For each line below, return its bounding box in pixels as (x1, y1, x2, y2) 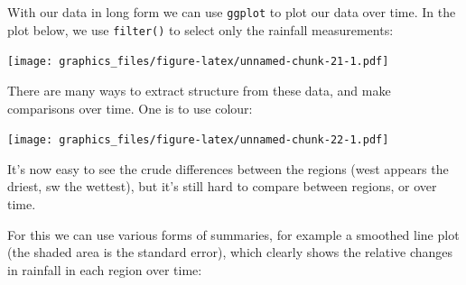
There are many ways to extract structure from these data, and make (7, 80, 391, 99)
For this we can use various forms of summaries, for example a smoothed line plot (7, 225, 460, 244)
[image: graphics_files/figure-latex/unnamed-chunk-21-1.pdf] (7, 55, 389, 69)
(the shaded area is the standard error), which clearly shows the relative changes (7, 243, 453, 262)
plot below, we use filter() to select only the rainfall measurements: (7, 20, 394, 39)
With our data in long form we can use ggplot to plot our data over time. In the (7, 3, 456, 21)
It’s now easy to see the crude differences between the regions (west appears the (7, 159, 449, 178)
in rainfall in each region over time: (7, 260, 202, 279)
